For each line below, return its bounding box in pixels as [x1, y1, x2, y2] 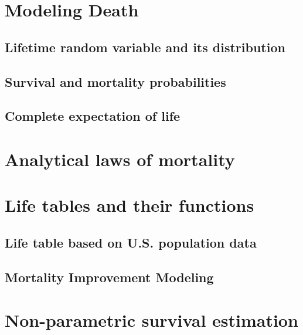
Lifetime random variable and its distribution [5, 38, 285, 56]
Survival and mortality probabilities [5, 72, 226, 90]
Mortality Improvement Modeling [5, 268, 214, 286]
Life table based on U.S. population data [5, 233, 257, 251]
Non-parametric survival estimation [5, 308, 298, 332]
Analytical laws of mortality [5, 147, 235, 171]
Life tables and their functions [5, 193, 254, 217]
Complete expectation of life [5, 107, 181, 125]
